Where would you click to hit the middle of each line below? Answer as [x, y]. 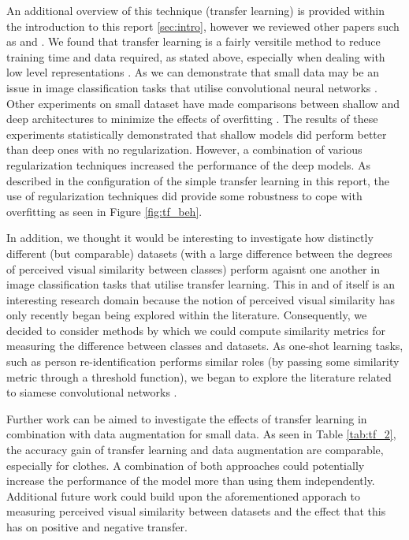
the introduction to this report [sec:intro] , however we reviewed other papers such [203, 26]
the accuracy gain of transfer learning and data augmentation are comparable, [195, 450]
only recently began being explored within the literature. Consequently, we [187, 315]
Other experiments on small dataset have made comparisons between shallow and [203, 103]
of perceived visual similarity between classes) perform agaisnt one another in [193, 268]
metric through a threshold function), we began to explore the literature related [199, 376]
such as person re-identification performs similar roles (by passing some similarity [203, 361]
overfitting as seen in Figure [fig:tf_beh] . [104, 211]
